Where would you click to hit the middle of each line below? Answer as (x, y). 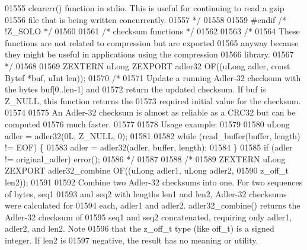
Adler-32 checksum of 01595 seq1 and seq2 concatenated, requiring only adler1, (148, 217)
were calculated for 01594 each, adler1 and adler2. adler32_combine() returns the (153, 205)
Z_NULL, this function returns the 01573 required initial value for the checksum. (153, 100)
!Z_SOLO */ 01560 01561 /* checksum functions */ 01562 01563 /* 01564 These (152, 31)
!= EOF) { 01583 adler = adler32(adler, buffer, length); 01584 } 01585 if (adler (149, 147)
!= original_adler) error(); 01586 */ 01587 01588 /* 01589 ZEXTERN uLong (145, 158)
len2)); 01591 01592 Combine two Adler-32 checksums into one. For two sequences (154, 182)
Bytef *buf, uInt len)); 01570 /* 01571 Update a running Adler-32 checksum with (153, 77)
